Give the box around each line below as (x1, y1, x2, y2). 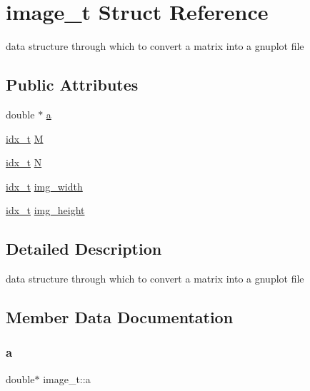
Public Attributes (6, 73, 139, 96)
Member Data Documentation (6, 306, 234, 328)
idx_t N (6, 155, 42, 170)
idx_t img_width (6, 178, 83, 193)
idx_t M (6, 131, 44, 146)
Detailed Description (6, 238, 162, 260)
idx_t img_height (6, 203, 85, 218)
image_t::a (43, 371, 91, 386)
